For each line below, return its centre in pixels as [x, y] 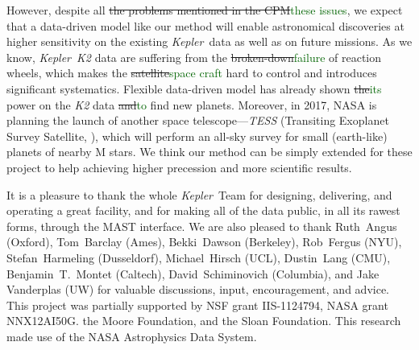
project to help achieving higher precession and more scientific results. [179, 167]
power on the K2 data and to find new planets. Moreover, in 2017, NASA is [192, 104]
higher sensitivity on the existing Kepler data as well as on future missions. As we [209, 41]
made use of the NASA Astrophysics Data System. [132, 336]
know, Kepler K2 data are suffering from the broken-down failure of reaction [194, 57]
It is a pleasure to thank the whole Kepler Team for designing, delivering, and [199, 194]
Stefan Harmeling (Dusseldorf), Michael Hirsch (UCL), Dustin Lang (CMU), [199, 257]
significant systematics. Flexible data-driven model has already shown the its [194, 88]
